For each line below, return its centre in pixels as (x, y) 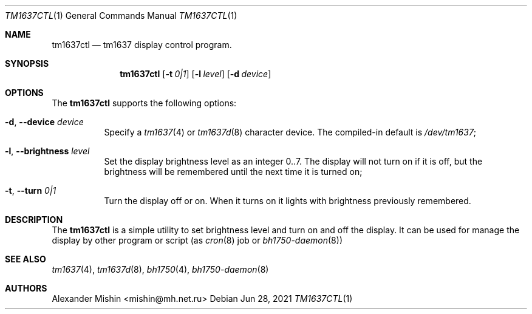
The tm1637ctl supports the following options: (144, 103)
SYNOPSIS (27, 63)
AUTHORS (26, 288)
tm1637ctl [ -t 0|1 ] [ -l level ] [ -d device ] (196, 74)
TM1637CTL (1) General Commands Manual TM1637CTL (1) (121, 15)
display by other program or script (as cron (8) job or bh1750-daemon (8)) (197, 240)
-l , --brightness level (47, 151)
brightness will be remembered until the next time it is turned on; (233, 172)
